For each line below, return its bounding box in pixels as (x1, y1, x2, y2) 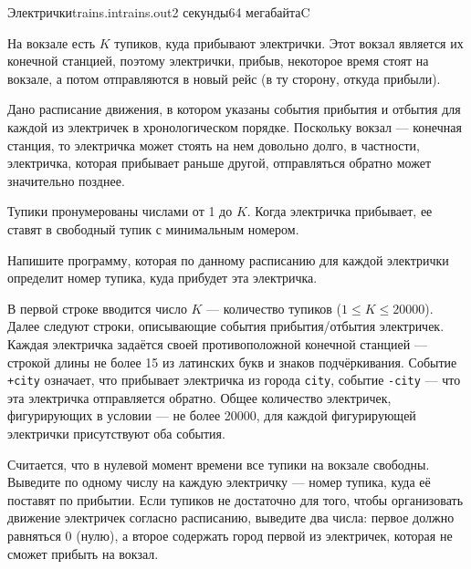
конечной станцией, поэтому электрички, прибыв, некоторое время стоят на (7, 51, 429, 70)
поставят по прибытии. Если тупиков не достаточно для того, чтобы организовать (7, 490, 464, 509)
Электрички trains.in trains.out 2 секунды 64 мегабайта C (7, 3, 310, 21)
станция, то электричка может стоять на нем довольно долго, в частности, (7, 135, 420, 154)
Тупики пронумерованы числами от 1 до (7, 202, 233, 221)
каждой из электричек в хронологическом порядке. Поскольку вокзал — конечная (7, 117, 462, 136)
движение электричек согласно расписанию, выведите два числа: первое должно (7, 508, 455, 527)
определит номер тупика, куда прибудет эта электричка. (7, 268, 318, 287)
